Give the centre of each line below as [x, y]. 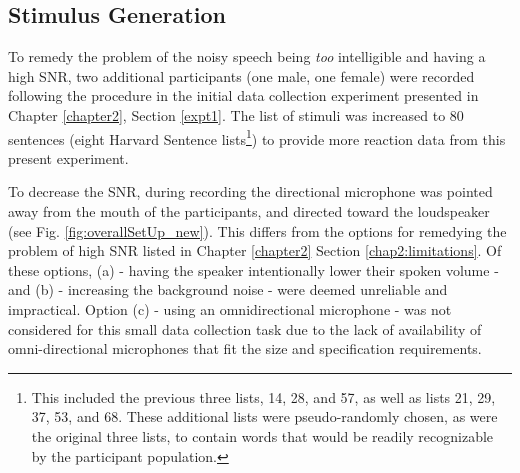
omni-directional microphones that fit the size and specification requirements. [245, 348]
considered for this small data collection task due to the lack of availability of [245, 328]
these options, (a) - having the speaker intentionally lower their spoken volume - [253, 269]
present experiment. [68, 157]
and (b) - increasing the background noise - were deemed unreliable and [228, 289]
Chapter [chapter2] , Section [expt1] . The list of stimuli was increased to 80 [236, 114]
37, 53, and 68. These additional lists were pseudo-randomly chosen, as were [264, 416]
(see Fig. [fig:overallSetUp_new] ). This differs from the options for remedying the [257, 230]
